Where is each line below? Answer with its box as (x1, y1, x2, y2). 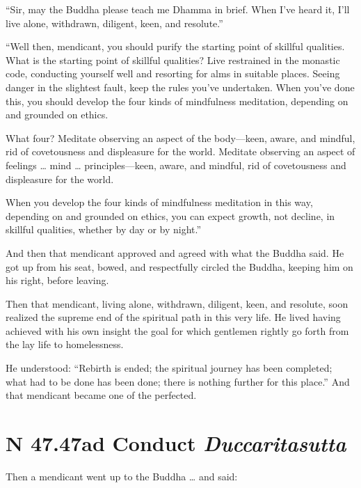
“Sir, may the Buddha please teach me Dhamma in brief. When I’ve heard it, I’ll (6, 2, 350, 16)
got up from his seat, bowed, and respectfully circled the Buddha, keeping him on (6, 259, 353, 274)
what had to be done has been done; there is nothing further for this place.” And (6, 374, 350, 388)
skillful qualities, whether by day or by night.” (6, 222, 202, 237)
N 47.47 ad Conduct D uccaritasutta (6, 429, 346, 458)
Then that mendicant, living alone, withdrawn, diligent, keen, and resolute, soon (6, 296, 348, 310)
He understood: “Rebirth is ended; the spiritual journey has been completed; (6, 361, 332, 375)
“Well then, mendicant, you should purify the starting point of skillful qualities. (6, 39, 345, 54)
